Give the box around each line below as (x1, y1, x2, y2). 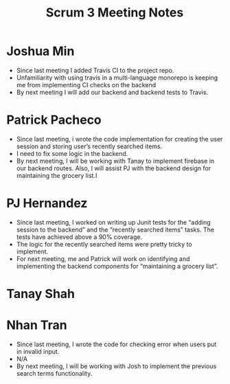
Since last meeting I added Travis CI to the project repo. (16, 66, 174, 74)
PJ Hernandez (6, 196, 88, 211)
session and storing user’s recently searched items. (16, 142, 163, 150)
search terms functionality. (16, 369, 93, 377)
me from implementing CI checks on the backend (16, 80, 157, 89)
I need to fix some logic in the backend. (16, 149, 128, 157)
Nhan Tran (6, 317, 67, 333)
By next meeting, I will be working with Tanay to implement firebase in (16, 157, 215, 165)
